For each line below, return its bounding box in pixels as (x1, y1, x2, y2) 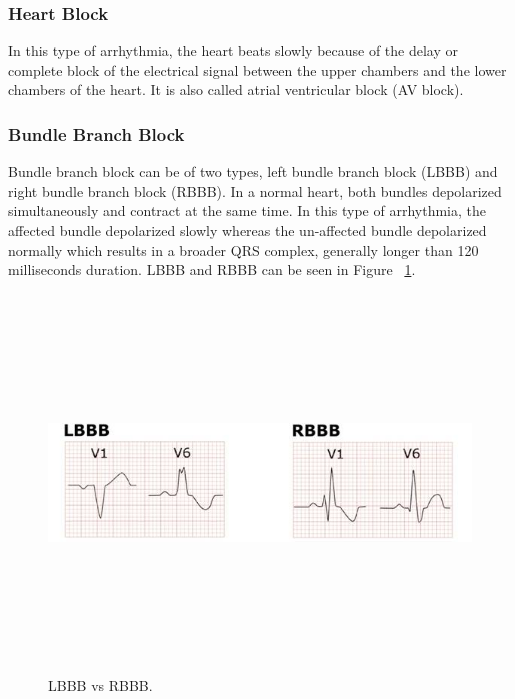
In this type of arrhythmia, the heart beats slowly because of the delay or (8, 40, 459, 61)
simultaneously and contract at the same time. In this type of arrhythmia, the (8, 200, 486, 221)
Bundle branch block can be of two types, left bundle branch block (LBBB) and (8, 161, 498, 182)
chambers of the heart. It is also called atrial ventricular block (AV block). (8, 79, 464, 100)
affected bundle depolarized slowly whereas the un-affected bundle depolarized (8, 220, 487, 240)
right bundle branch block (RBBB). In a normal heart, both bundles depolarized (8, 180, 502, 201)
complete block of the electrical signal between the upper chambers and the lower (8, 59, 507, 80)
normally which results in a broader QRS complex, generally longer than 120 (8, 239, 479, 260)
